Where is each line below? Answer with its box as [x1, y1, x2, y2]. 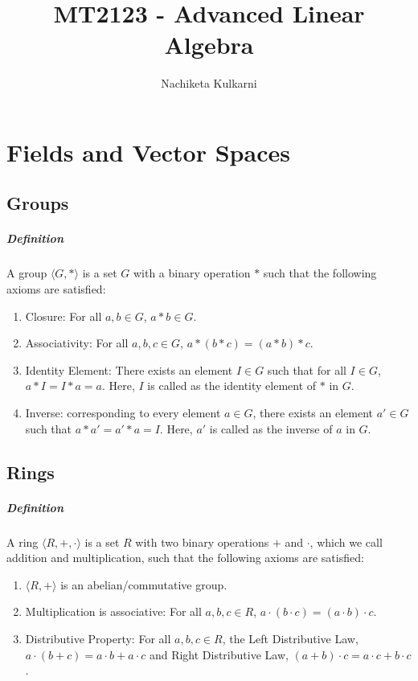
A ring [6, 533, 39, 550]
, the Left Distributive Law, [222, 630, 359, 646]
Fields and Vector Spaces [6, 135, 290, 168]
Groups [6, 191, 69, 215]
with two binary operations [135, 533, 269, 550]
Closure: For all [25, 307, 102, 324]
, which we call [309, 533, 383, 550]
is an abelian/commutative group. [60, 576, 227, 593]
